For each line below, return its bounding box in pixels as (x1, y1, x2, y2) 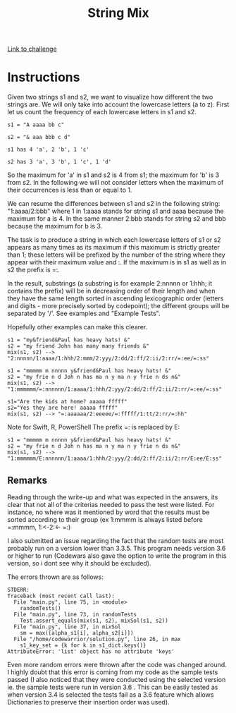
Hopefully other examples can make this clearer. (7, 323, 148, 331)
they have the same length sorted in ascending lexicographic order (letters (7, 294, 224, 303)
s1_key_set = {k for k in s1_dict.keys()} (20, 642, 147, 649)
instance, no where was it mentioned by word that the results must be (7, 508, 210, 516)
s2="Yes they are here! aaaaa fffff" (7, 404, 118, 412)
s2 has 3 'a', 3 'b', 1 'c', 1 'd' (7, 159, 112, 166)
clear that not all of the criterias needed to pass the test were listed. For (7, 500, 215, 508)
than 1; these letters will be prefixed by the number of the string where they (7, 250, 225, 259)
